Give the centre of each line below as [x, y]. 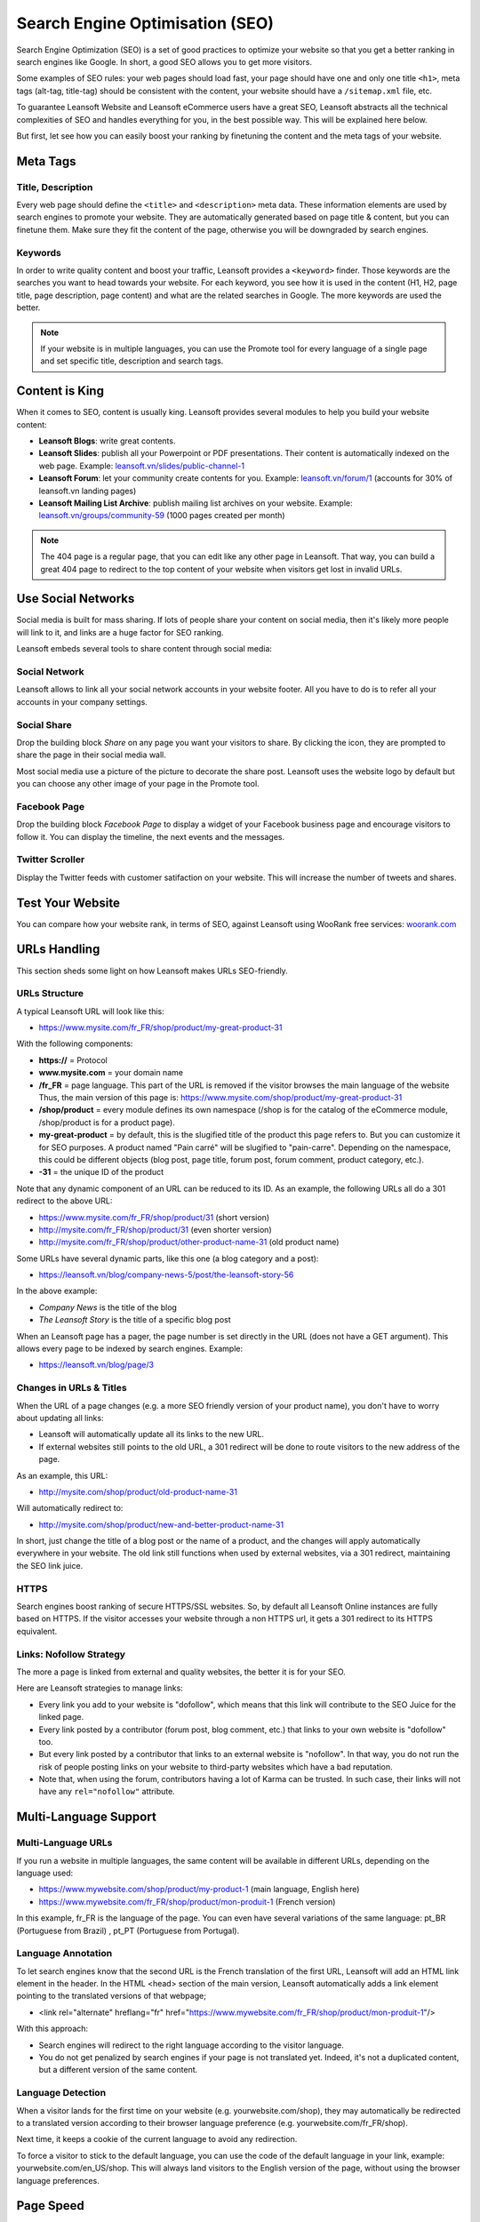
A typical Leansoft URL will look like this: [90, 1011]
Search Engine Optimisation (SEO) [145, 23]
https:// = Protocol [73, 1060]
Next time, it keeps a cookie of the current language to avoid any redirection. [157, 2139]
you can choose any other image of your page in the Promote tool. [138, 784]
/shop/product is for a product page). [107, 1122]
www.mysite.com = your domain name [111, 1073]
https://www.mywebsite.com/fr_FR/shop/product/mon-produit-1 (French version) [187, 1901]
